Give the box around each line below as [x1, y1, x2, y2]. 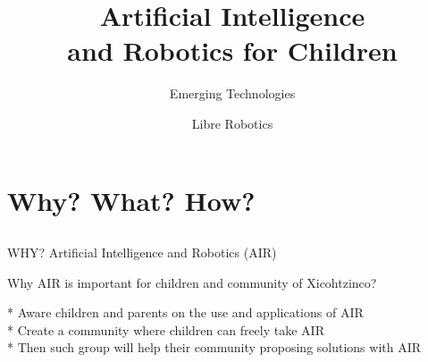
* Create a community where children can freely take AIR [7, 320, 324, 339]
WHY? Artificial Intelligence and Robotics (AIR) [7, 243, 277, 262]
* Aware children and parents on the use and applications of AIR [7, 303, 364, 322]
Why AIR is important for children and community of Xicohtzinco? [7, 273, 377, 291]
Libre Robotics [191, 114, 273, 132]
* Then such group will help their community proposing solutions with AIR [7, 338, 422, 357]
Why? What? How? [7, 181, 256, 218]
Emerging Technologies [169, 84, 296, 103]
